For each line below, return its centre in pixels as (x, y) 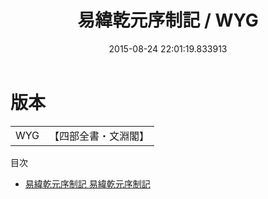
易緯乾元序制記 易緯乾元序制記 (87, 183)
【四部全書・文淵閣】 (99, 136)
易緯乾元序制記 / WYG (168, 20)
